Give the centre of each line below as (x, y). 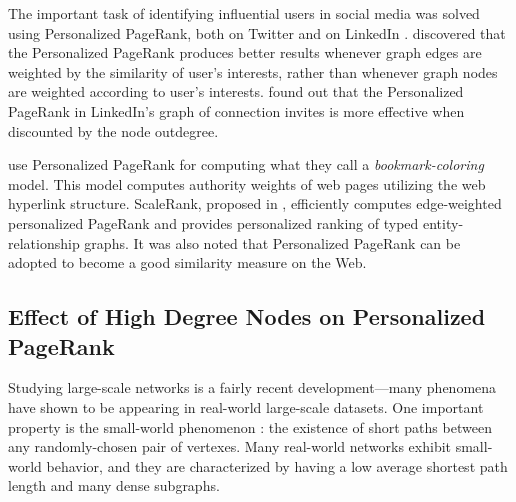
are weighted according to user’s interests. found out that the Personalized (236, 91)
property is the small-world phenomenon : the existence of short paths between (250, 426)
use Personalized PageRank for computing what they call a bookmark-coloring (246, 164)
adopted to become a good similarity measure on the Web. (187, 262)
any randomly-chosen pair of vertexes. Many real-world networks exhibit (230, 446)
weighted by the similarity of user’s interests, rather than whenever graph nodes (253, 71)
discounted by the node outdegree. (113, 130)
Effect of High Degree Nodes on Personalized (247, 316)
